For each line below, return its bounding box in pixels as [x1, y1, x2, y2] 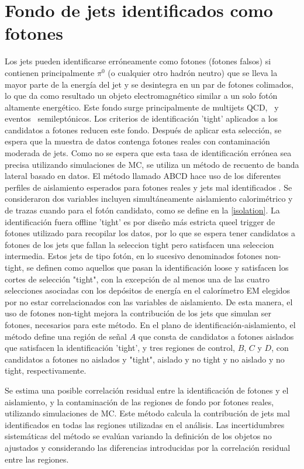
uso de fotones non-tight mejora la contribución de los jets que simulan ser [5, 307, 271, 319]
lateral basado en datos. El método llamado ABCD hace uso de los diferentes [5, 170, 281, 182]
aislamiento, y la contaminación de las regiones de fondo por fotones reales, [5, 395, 274, 408]
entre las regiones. [5, 453, 69, 465]
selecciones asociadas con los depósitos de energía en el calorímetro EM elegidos [5, 284, 291, 296]
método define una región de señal [5, 330, 127, 342]
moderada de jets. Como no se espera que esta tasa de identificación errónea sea [5, 147, 292, 159]
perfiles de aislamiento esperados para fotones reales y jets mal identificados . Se [5, 181, 292, 193]
